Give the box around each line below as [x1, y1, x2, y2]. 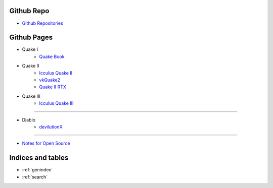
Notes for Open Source [22, 140, 70, 146]
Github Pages [9, 33, 53, 42]
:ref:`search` [22, 174, 48, 180]
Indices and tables [9, 154, 69, 162]
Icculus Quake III [39, 100, 74, 106]
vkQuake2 [39, 77, 61, 83]
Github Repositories [22, 20, 63, 26]
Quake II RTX [39, 84, 67, 90]
